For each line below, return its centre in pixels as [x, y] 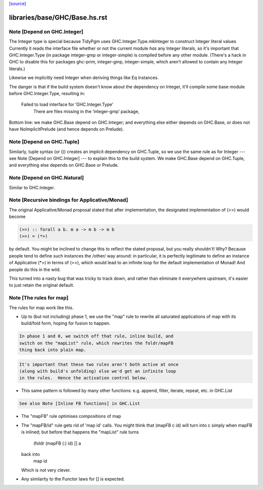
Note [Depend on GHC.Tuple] [44, 142]
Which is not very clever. [46, 470]
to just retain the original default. [42, 285]
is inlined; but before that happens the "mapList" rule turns [80, 432]
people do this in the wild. [35, 269]
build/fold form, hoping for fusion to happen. [66, 323]
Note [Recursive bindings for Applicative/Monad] [69, 200]
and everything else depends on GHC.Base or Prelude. [64, 165]
